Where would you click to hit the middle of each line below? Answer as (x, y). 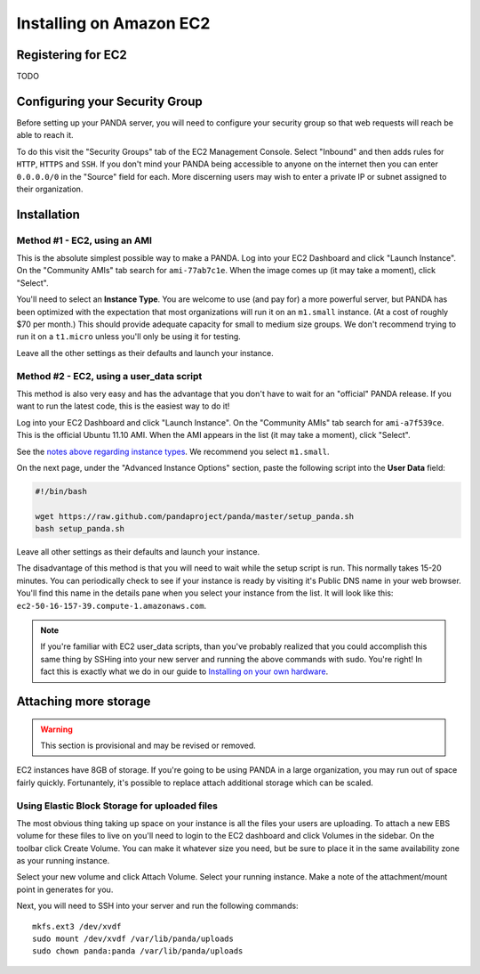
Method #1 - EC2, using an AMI (84, 240)
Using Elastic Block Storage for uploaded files (117, 806)
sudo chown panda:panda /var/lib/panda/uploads (138, 951)
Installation (48, 214)
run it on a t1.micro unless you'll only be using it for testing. (129, 337)
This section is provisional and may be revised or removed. (148, 745)
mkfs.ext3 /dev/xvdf (77, 926)
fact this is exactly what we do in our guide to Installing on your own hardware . (184, 671)
